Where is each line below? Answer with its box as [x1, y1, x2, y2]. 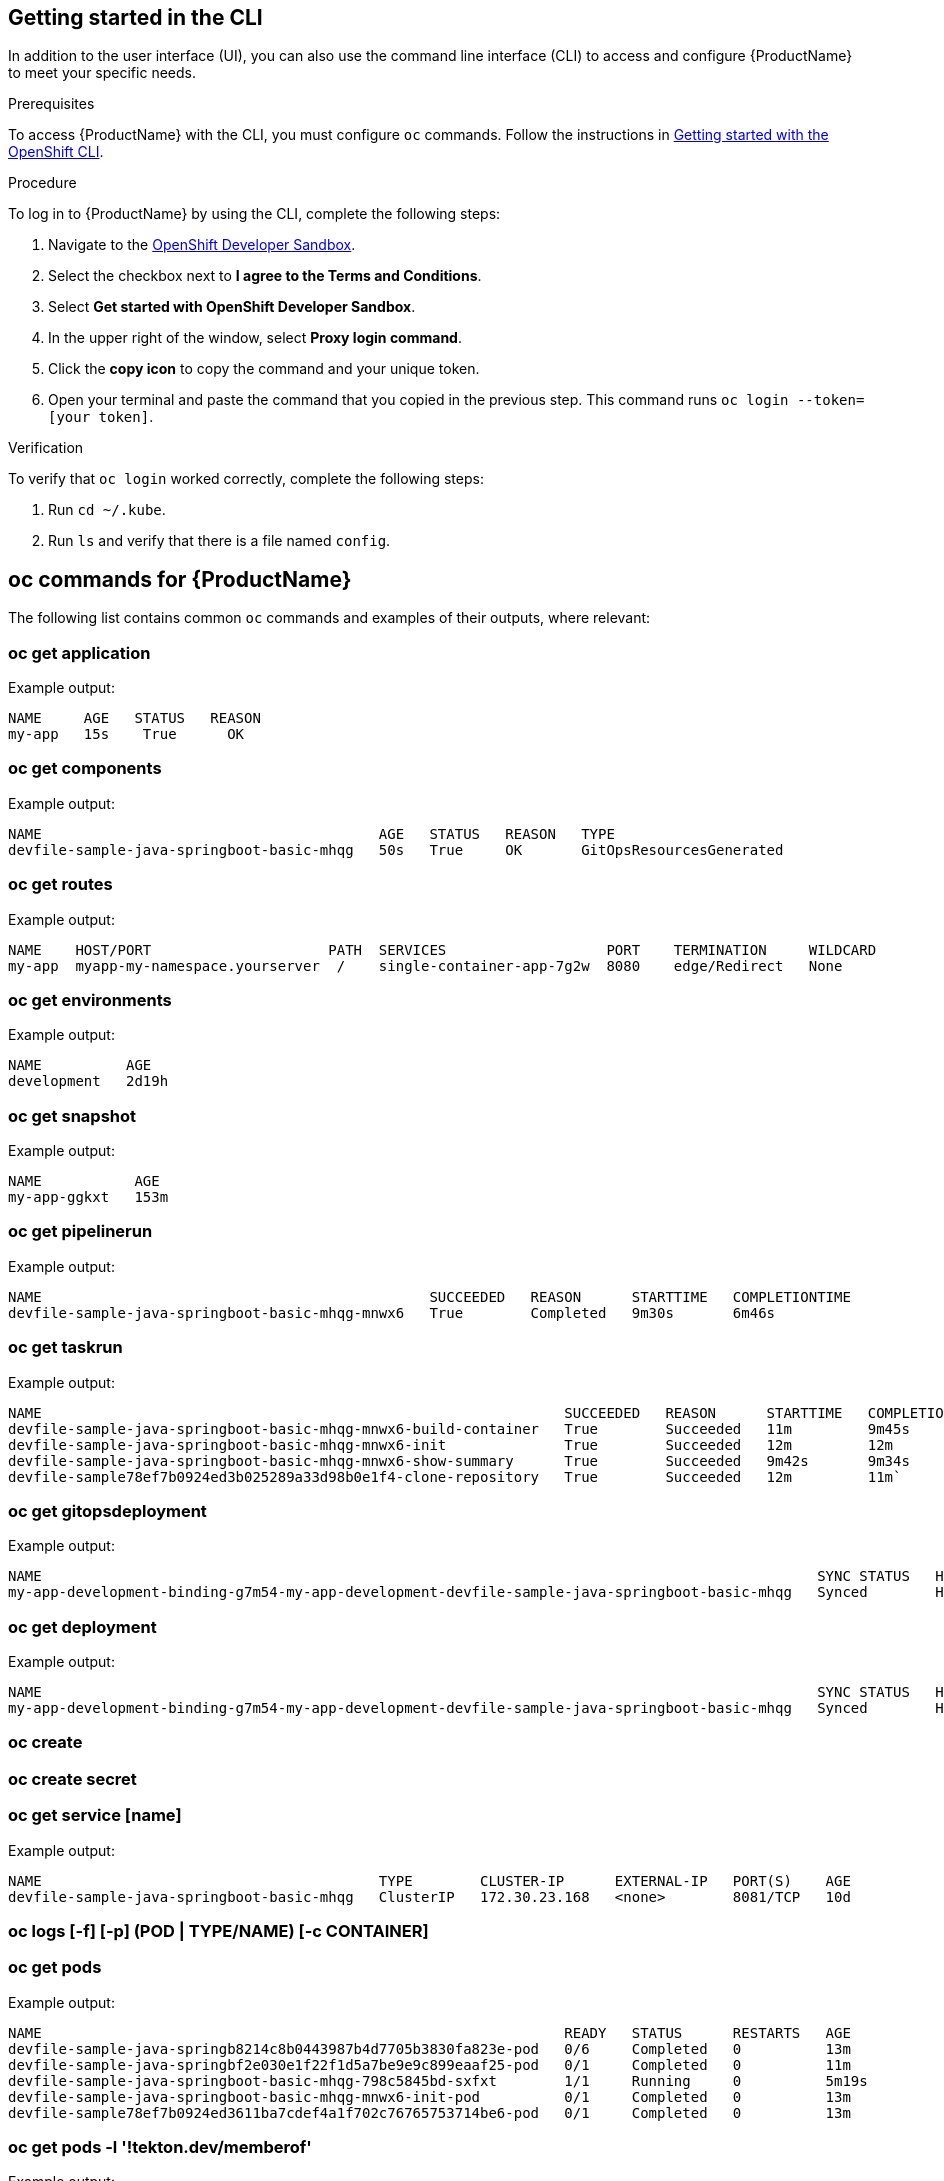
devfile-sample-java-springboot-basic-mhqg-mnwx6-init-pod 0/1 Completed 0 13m [8, 2088, 851, 2105]
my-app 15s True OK [8, 726, 245, 743]
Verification [8, 439, 84, 457]
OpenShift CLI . [8, 143, 104, 161]
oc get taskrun [8, 1337, 123, 1358]
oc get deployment [8, 1616, 157, 1637]
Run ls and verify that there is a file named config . [48, 532, 391, 550]
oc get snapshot [8, 1105, 137, 1126]
